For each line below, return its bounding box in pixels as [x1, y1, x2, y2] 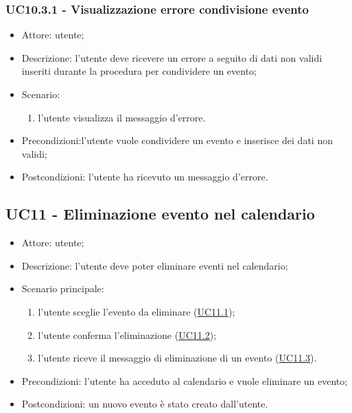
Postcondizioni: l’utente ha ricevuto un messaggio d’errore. [21, 169, 268, 184]
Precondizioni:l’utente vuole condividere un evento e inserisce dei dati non [21, 133, 333, 147]
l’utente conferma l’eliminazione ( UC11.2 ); [38, 327, 217, 342]
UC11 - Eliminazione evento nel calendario [5, 203, 315, 224]
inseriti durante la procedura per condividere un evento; [21, 64, 257, 78]
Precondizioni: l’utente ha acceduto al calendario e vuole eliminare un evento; [21, 373, 348, 388]
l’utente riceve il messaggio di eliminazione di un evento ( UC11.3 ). [38, 351, 317, 365]
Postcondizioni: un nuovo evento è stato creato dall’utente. [21, 397, 268, 411]
